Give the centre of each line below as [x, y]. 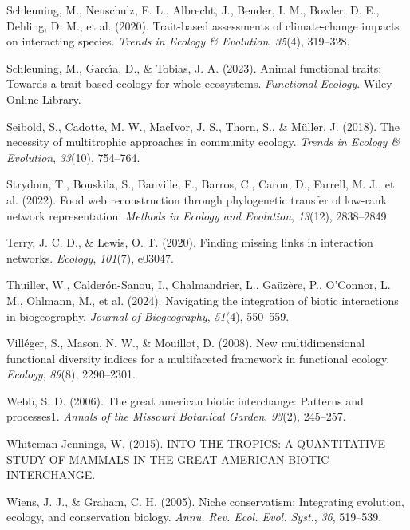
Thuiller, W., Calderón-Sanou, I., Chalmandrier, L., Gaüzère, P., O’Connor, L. [199, 285]
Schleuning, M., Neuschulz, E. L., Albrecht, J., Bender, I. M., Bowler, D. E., [193, 10]
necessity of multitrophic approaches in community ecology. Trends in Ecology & [203, 142]
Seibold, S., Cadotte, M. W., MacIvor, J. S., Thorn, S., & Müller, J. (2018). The [203, 126]
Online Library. [44, 99]
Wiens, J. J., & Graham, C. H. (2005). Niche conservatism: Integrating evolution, [205, 501]
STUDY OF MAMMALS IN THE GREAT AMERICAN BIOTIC [168, 459]
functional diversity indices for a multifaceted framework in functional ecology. [198, 358]
